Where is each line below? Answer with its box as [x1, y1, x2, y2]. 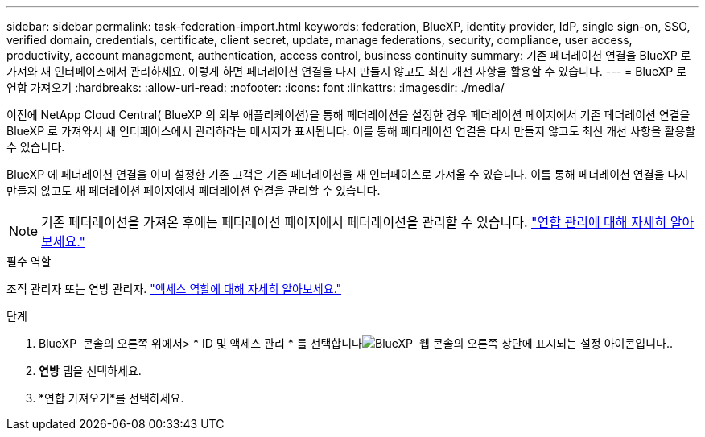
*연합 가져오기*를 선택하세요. [39, 391, 184, 405]
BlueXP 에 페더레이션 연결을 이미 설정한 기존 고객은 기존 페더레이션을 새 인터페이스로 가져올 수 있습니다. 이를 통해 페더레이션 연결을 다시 [6, 167, 689, 181]
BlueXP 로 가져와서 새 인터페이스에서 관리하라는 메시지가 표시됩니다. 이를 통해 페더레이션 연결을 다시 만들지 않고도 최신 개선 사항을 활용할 [6, 124, 696, 138]
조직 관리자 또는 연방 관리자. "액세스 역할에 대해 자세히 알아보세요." [6, 282, 342, 295]
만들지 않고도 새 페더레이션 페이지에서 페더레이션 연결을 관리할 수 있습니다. [6, 183, 381, 197]
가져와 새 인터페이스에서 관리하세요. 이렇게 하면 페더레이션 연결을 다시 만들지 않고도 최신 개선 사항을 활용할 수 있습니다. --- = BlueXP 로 [6, 64, 687, 78]
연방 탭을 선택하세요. [39, 364, 142, 377]
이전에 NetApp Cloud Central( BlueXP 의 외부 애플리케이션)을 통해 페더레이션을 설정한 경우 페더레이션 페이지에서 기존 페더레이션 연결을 [6, 108, 691, 122]
